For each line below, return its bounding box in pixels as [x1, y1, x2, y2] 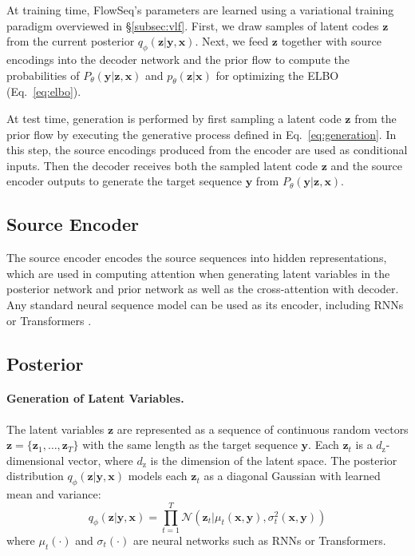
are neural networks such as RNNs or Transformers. [132, 531, 386, 548]
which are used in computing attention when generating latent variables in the [6, 264, 390, 281]
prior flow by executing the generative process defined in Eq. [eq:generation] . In [6, 125, 397, 142]
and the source [330, 157, 403, 173]
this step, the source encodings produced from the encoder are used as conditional [6, 141, 408, 158]
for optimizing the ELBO [215, 66, 339, 83]
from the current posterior [6, 33, 135, 50]
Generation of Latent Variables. [6, 390, 184, 407]
